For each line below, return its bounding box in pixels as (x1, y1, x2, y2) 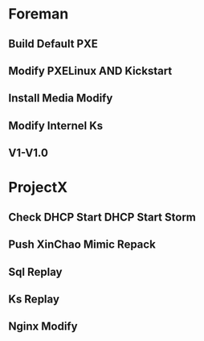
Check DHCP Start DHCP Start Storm (8, 210, 197, 224)
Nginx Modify (8, 319, 78, 334)
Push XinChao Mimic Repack (8, 238, 157, 252)
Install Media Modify (8, 92, 113, 105)
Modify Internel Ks (8, 118, 104, 133)
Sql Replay (8, 265, 63, 278)
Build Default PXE (8, 37, 98, 51)
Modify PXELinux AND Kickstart (8, 64, 173, 77)
